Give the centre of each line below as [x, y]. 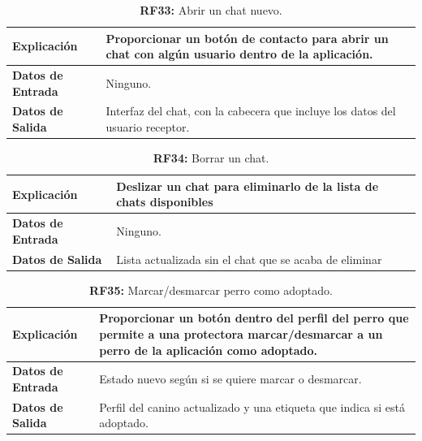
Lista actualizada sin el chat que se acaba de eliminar [249, 259]
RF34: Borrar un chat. [211, 158]
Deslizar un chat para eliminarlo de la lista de [248, 186]
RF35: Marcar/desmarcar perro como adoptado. [211, 290]
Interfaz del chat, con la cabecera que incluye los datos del [251, 111]
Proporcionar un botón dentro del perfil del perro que [254, 318]
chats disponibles [165, 202]
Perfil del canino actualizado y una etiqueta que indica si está [252, 406]
